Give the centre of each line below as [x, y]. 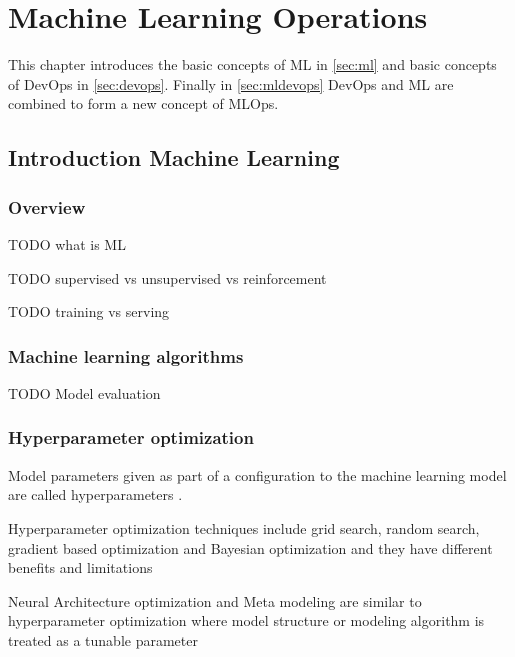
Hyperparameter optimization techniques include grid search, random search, [244, 527]
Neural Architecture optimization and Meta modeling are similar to [215, 600]
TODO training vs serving [89, 311]
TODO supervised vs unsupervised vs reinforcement [167, 277]
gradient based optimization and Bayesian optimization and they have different [250, 547]
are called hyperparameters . [95, 494]
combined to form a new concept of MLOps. [143, 103]
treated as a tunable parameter [103, 639]
